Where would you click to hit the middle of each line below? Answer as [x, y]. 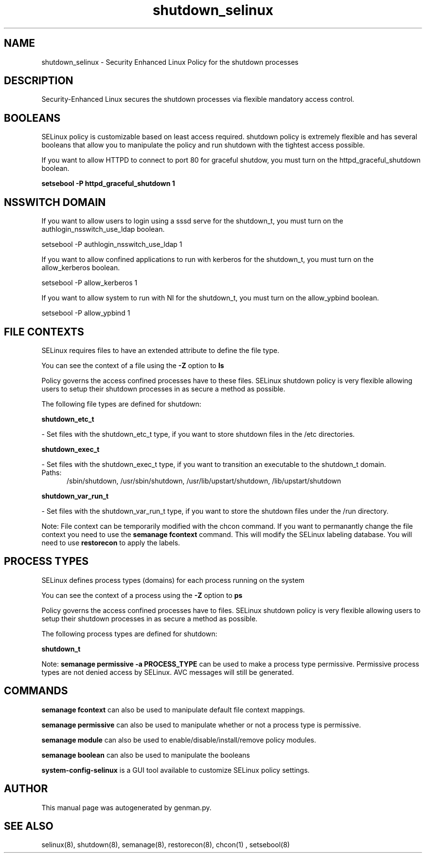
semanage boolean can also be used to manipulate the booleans [146, 755]
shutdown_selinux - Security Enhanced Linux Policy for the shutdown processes [170, 62]
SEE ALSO [29, 826]
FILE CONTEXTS [44, 332]
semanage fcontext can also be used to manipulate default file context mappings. [173, 709]
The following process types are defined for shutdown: [129, 633]
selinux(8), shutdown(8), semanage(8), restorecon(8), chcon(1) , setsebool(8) [166, 845]
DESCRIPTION [39, 81]
